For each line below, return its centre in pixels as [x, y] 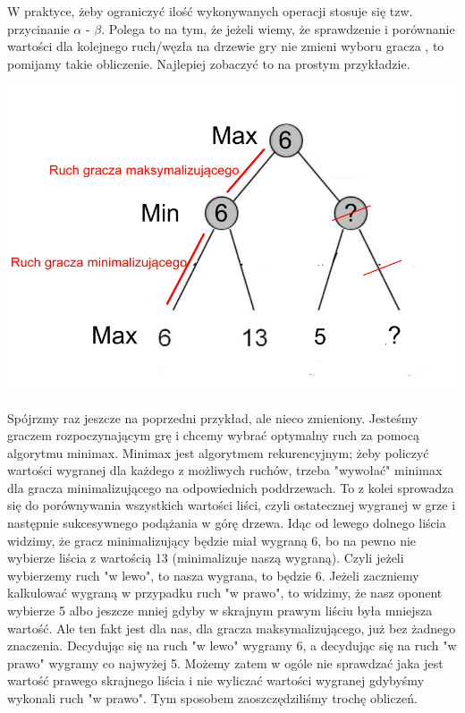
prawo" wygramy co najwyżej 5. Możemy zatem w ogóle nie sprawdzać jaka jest [225, 662]
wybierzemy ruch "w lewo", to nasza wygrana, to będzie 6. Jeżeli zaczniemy [213, 575]
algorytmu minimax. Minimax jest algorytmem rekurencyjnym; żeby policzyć [218, 452]
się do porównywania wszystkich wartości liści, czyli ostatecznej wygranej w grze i [232, 505]
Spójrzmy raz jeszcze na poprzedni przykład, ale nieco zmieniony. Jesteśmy [213, 417]
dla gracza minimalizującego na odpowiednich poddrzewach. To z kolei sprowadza [231, 487]
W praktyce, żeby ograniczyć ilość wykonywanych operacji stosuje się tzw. [210, 11]
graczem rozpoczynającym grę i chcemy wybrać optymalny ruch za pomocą [213, 435]
